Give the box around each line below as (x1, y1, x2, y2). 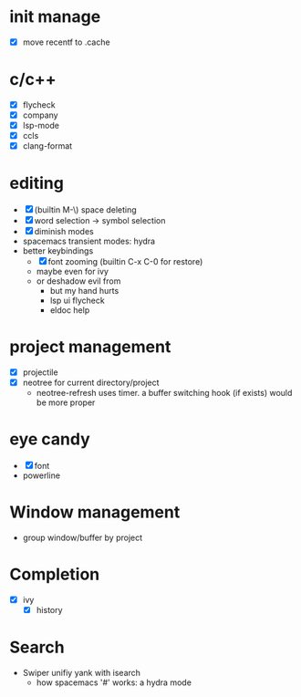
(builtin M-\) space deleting (34, 204, 137, 215)
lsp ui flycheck (49, 295, 105, 307)
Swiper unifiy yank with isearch (22, 668, 141, 679)
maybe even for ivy (36, 266, 109, 277)
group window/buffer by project (22, 532, 143, 544)
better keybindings (22, 245, 94, 256)
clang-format (22, 140, 73, 151)
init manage (9, 6, 101, 27)
